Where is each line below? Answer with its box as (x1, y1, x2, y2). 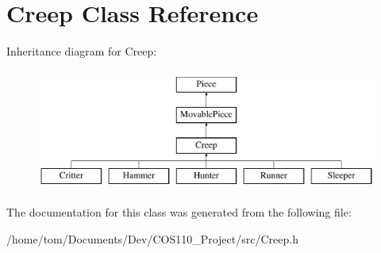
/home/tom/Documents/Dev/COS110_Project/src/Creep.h (6, 231, 298, 247)
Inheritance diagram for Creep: (6, 43, 157, 59)
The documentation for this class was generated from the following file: (6, 204, 352, 220)
